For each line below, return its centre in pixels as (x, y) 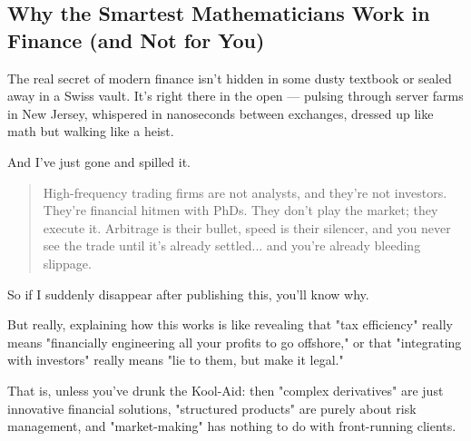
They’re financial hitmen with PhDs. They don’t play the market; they (240, 210)
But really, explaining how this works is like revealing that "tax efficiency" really (230, 324)
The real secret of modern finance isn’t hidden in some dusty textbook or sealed (230, 78)
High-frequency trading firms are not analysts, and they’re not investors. (245, 192)
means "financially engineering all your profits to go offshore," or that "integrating (235, 342)
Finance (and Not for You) (136, 39)
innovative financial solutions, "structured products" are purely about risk (212, 408)
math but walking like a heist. (91, 131)
